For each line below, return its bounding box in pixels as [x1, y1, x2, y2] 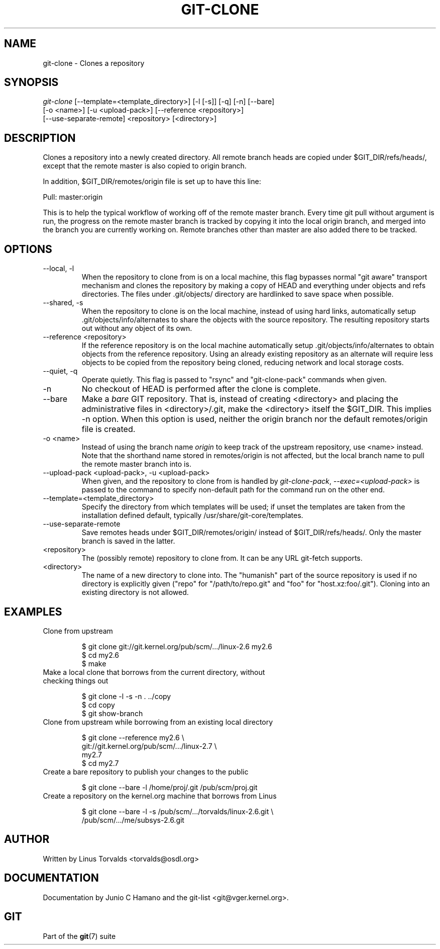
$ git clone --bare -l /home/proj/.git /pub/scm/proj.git [81, 783, 258, 792]
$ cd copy [81, 700, 115, 709]
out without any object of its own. [81, 324, 192, 333]
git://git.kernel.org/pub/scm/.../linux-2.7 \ [81, 741, 217, 750]
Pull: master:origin [43, 193, 103, 202]
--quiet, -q [43, 367, 78, 376]
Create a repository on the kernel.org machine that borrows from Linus [43, 791, 277, 800]
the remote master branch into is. [81, 460, 191, 469]
